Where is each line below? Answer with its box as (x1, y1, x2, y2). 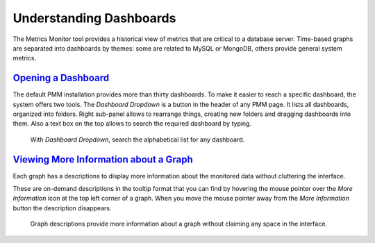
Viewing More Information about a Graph (12, 153, 194, 165)
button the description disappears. (12, 203, 112, 212)
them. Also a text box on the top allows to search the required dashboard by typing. (12, 119, 252, 128)
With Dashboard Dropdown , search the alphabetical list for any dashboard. (30, 135, 245, 144)
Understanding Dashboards (12, 10, 176, 26)
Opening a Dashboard (12, 72, 110, 84)
